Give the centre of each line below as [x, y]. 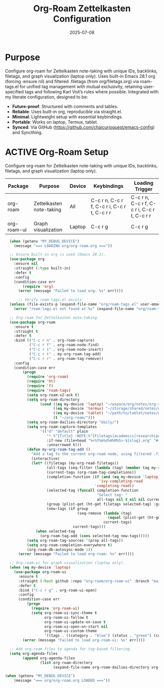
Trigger [144, 189]
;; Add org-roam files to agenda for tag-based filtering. [71, 649]
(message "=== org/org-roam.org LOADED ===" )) [62, 681]
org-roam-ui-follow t [66, 617]
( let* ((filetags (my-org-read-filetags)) [75, 463]
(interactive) [45, 459]
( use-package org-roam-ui [40, 572]
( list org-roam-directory [66, 663]
